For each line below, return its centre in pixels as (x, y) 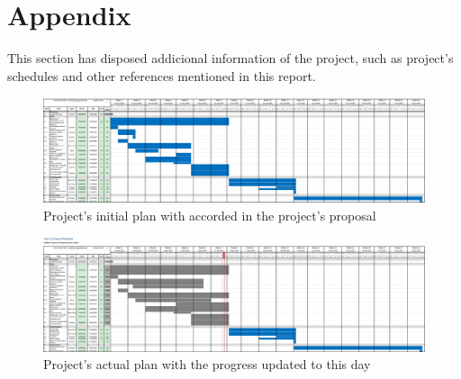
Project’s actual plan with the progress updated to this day (207, 364)
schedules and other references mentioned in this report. (162, 75)
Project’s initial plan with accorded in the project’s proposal (210, 216)
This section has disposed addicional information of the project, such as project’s (230, 58)
